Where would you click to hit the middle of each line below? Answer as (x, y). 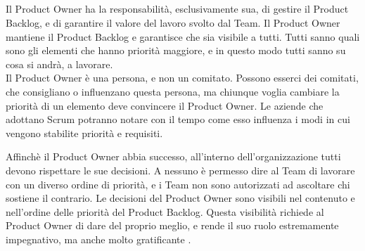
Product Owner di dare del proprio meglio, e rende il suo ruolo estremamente (172, 225)
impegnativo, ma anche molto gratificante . (98, 239)
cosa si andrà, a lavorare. (59, 64)
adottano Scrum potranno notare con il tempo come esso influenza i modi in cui (178, 119)
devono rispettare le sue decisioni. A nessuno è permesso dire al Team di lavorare (180, 170)
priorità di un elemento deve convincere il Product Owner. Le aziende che (165, 105)
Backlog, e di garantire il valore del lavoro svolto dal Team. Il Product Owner (173, 22)
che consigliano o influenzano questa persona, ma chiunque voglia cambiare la (173, 91)
